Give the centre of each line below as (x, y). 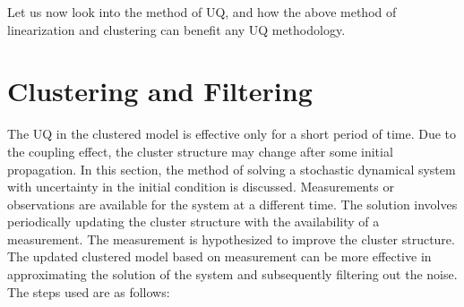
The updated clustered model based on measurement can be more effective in (219, 256)
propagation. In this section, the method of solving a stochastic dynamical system (232, 169)
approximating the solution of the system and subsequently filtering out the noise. (232, 274)
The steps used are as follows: (89, 291)
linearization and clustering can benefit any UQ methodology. (176, 29)
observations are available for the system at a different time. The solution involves (232, 204)
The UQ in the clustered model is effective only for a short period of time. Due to (232, 134)
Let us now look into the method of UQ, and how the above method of (202, 12)
